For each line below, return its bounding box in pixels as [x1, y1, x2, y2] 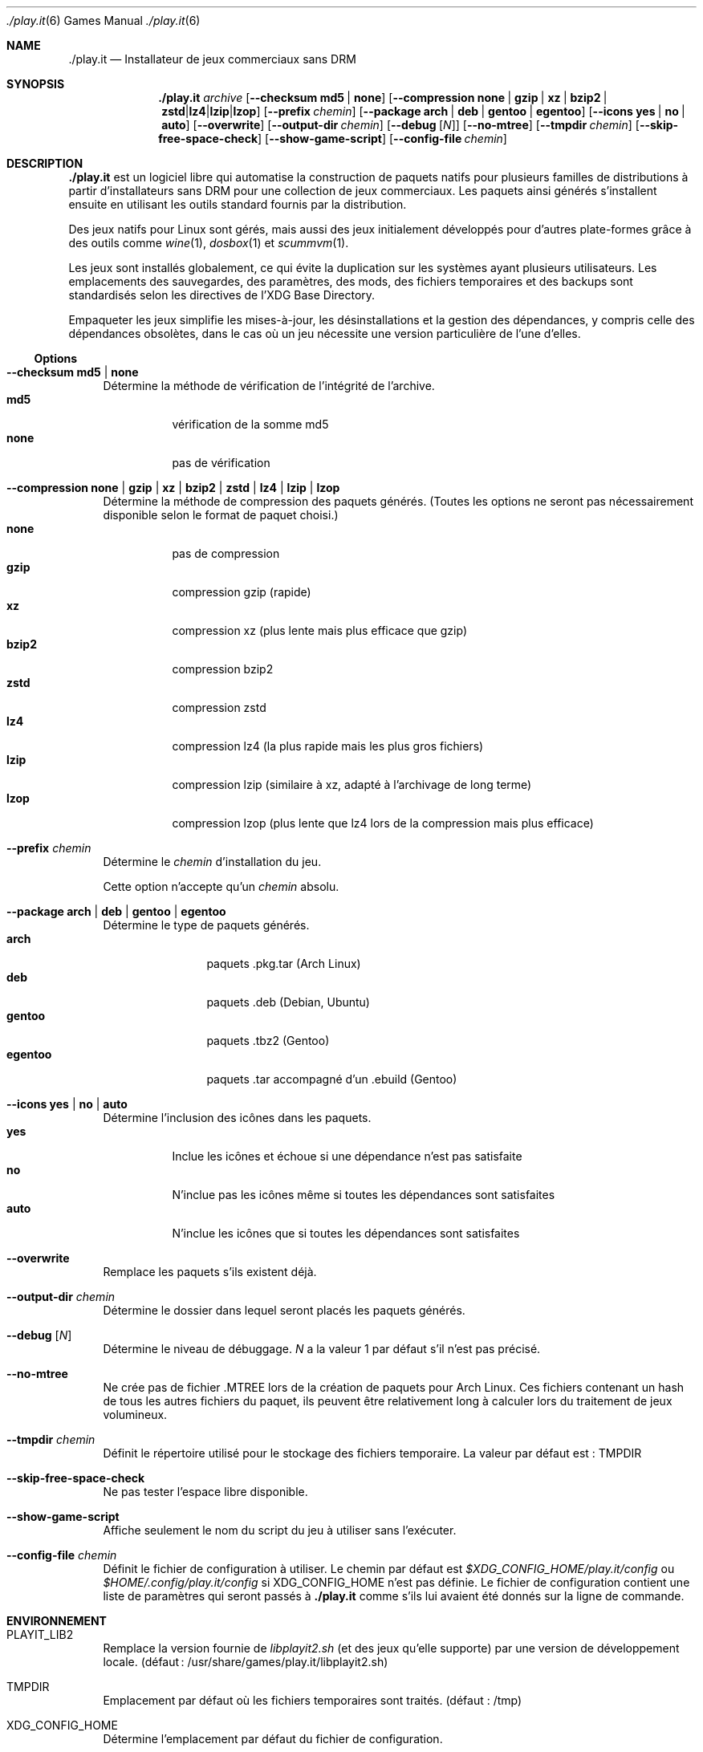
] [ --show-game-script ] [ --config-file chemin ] [258, 132, 507, 145]
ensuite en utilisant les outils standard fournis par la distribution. [68, 197, 407, 211]
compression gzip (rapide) [172, 585, 311, 599]
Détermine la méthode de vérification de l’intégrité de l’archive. [103, 379, 435, 392]
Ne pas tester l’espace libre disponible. [103, 1485, 308, 1498]
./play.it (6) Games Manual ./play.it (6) [6, 14, 201, 27]
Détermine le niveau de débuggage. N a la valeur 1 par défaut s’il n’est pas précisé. [103, 1342, 541, 1356]
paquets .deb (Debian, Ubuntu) [206, 995, 370, 1009]
